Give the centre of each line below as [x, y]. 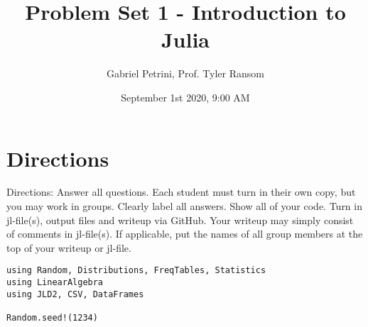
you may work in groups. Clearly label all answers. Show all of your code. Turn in [184, 206]
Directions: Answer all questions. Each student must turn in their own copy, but [181, 192]
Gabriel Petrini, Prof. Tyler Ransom [185, 73]
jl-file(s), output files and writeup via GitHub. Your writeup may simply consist [180, 220]
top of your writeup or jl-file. [69, 247]
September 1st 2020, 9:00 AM [185, 97]
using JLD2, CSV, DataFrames [75, 294]
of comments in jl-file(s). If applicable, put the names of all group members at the [185, 234]
